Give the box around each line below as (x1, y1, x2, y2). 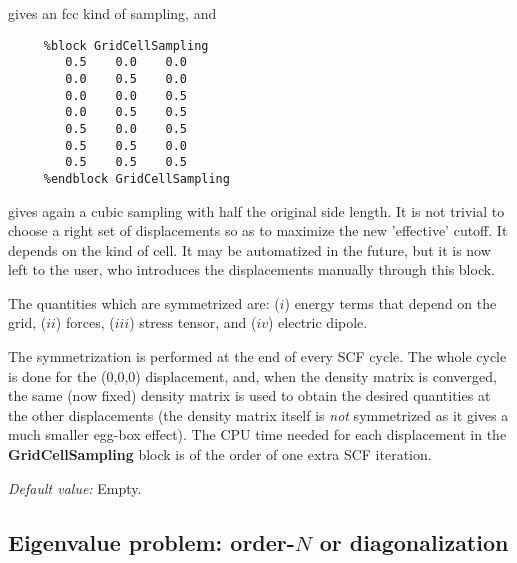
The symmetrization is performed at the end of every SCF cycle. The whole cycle (8, 346, 507, 367)
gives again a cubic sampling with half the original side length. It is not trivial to (8, 200, 505, 221)
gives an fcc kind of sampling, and (8, 3, 217, 23)
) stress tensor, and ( (129, 312, 257, 333)
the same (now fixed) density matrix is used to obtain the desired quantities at (8, 385, 491, 406)
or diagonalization (319, 526, 509, 557)
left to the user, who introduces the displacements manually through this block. (8, 259, 496, 280)
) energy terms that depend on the (284, 292, 497, 313)
